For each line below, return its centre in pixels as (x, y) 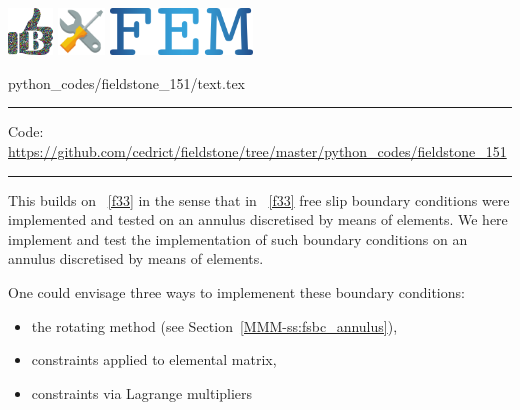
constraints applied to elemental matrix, (154, 359)
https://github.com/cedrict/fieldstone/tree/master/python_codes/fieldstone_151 (257, 151)
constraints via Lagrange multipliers (142, 392)
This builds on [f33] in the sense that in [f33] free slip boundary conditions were (259, 199)
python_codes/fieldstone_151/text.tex (127, 82)
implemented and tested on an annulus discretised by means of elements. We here (258, 219)
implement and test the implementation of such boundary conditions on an (238, 238)
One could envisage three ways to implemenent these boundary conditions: (236, 291)
